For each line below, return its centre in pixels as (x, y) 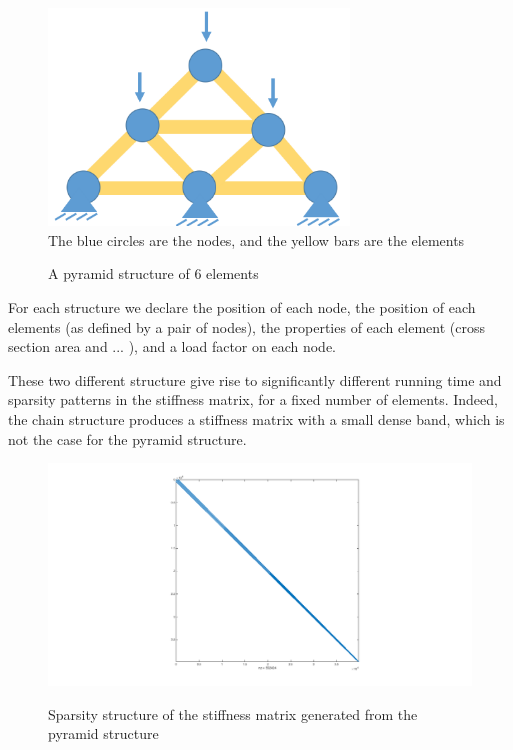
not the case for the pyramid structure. (127, 438)
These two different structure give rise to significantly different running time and (255, 379)
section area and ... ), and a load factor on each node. (172, 346)
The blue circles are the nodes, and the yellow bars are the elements (256, 239)
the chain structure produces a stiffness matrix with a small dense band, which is (256, 418)
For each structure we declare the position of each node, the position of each (242, 306)
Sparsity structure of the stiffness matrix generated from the (233, 713)
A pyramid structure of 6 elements (153, 273)
